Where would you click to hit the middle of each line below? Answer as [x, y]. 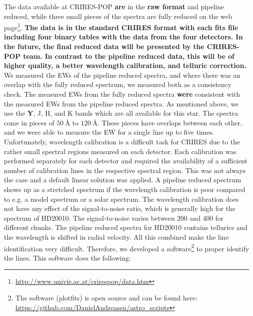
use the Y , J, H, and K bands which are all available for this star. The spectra [121, 113]
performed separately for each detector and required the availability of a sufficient [126, 161]
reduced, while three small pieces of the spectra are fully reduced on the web [118, 16]
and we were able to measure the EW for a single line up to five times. [109, 132]
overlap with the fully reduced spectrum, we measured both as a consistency [118, 84]
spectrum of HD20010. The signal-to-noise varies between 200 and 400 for [114, 218]
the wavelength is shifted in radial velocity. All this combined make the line [116, 237]
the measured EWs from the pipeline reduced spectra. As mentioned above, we [121, 103]
